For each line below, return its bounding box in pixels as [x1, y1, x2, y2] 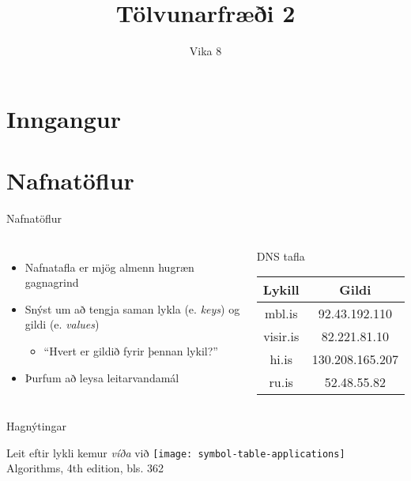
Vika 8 [189, 43, 222, 59]
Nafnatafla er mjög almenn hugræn [25, 258, 194, 275]
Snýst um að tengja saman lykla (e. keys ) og [25, 300, 240, 317]
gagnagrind [25, 274, 79, 291]
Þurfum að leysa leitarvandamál [25, 369, 179, 385]
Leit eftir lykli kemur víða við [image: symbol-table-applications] [6, 444, 345, 460]
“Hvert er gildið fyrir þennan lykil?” [43, 343, 218, 359]
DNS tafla [256, 247, 305, 264]
